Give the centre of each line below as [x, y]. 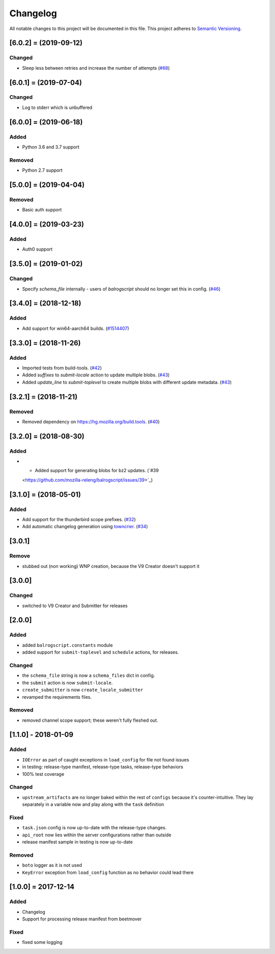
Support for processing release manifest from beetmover [82, 919]
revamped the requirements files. [57, 697]
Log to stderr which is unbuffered [57, 107]
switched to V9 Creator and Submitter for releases [75, 606]
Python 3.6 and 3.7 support [51, 147]
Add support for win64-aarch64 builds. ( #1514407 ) [76, 328]
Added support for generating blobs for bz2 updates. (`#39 [97, 471]
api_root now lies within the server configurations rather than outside [97, 835]
